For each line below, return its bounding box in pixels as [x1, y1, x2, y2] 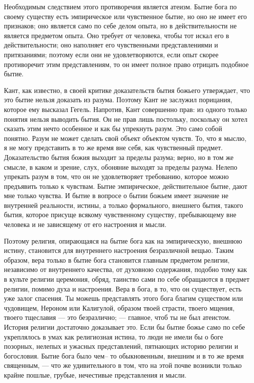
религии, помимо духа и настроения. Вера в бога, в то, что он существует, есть [4, 283, 242, 293]
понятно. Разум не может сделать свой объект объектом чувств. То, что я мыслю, [4, 133, 247, 143]
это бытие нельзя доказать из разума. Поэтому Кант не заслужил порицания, [4, 94, 233, 105]
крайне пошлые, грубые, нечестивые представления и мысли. [4, 369, 187, 380]
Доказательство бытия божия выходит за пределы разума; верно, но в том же [4, 152, 233, 162]
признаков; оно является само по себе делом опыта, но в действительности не [4, 21, 237, 31]
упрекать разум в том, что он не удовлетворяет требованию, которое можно [4, 171, 229, 181]
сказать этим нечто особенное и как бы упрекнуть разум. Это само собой [4, 123, 222, 134]
